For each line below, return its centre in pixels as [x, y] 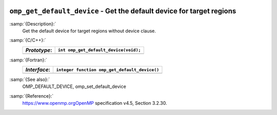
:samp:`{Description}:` [33, 24]
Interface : [38, 70]
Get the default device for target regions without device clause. [89, 31]
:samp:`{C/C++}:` [28, 40]
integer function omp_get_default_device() [108, 70]
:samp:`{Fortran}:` [28, 60]
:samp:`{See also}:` [30, 80]
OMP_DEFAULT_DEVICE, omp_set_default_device [74, 86]
